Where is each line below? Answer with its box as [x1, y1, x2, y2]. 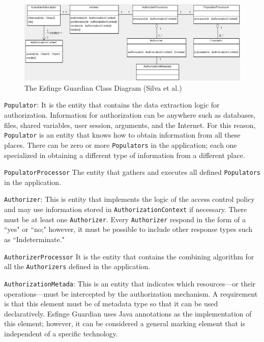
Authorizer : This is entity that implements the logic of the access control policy [4, 194, 255, 204]
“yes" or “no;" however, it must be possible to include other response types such [4, 224, 252, 234]
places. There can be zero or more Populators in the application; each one [4, 139, 237, 150]
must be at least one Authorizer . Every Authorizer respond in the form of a [4, 214, 246, 224]
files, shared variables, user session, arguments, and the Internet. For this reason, [4, 119, 256, 130]
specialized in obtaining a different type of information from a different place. [4, 149, 245, 160]
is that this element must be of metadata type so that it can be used [4, 298, 218, 309]
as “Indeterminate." [4, 234, 65, 244]
